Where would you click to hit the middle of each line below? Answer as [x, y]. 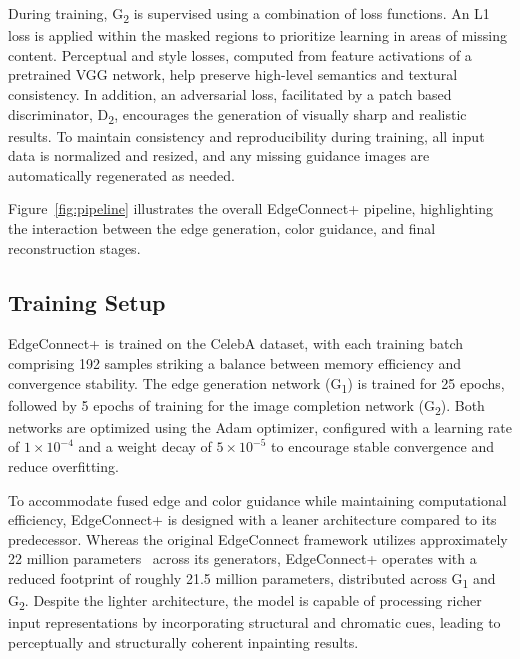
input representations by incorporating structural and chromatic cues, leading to [254, 622]
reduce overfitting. [63, 466]
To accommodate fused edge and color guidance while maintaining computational [257, 499]
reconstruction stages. [74, 247]
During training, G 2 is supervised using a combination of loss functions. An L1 [249, 14]
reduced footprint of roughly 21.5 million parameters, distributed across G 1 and [252, 579]
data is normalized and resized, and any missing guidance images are [219, 155]
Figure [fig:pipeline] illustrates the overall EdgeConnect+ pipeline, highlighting [250, 208]
